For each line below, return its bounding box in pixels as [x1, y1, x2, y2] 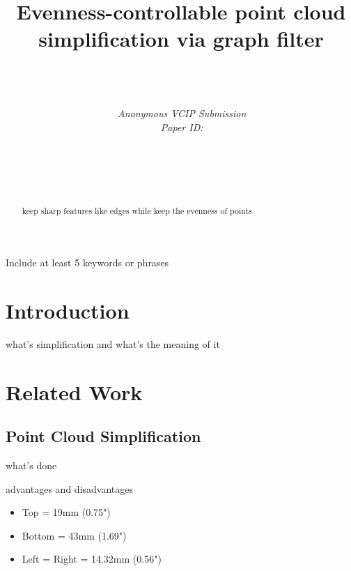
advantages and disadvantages [6, 481, 134, 496]
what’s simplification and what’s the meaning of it [6, 336, 220, 351]
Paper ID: [160, 119, 203, 134]
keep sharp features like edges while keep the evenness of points [22, 205, 252, 217]
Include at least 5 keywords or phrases [6, 255, 169, 270]
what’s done [6, 458, 57, 472]
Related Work [6, 377, 143, 406]
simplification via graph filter [38, 24, 324, 53]
